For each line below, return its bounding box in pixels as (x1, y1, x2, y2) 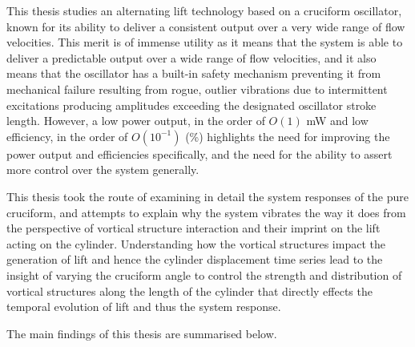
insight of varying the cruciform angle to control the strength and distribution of (6, 266, 402, 283)
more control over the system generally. (6, 161, 199, 178)
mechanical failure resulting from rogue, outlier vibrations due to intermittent (6, 80, 388, 97)
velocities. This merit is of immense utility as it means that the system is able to (6, 34, 403, 50)
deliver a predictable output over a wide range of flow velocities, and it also (6, 49, 377, 66)
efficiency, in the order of (6, 127, 128, 144)
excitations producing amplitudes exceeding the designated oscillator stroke (6, 96, 377, 113)
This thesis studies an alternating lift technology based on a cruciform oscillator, (6, 2, 402, 18)
